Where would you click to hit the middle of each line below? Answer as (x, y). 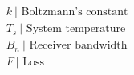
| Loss (30, 63)
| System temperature (73, 29)
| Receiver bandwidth (75, 46)
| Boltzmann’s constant (71, 12)
